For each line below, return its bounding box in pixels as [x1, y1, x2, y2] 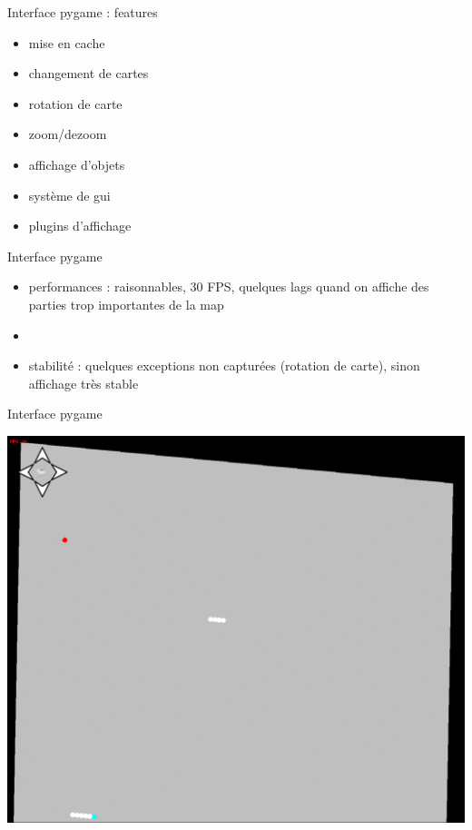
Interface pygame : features [7, 3, 158, 21]
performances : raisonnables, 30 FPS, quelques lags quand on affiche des [28, 277, 429, 296]
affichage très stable [28, 373, 139, 392]
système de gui [28, 185, 111, 204]
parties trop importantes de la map [28, 294, 224, 313]
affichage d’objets [28, 154, 125, 173]
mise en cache [28, 33, 105, 52]
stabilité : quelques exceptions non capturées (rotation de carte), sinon [28, 356, 420, 375]
